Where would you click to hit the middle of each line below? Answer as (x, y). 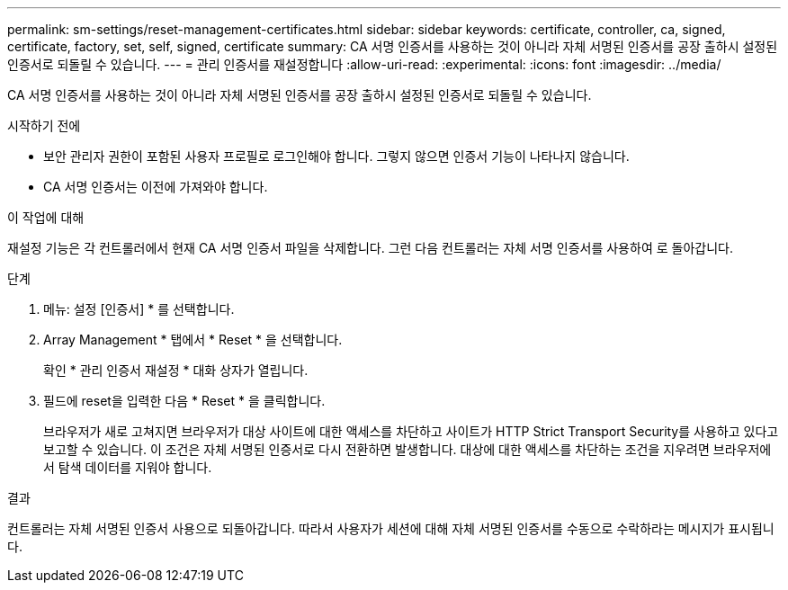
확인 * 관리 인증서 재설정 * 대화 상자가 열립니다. (176, 370)
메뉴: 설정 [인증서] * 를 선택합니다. (139, 309)
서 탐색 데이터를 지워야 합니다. (128, 467)
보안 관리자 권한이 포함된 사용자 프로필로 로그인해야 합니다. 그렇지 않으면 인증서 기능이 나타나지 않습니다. (336, 156)
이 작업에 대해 (46, 217)
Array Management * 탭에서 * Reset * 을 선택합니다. (193, 340)
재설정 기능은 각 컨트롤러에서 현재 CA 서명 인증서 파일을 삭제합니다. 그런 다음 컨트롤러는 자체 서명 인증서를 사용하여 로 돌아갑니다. (370, 248)
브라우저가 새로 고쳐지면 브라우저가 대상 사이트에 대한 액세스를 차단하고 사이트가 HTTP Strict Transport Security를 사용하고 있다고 (411, 431)
